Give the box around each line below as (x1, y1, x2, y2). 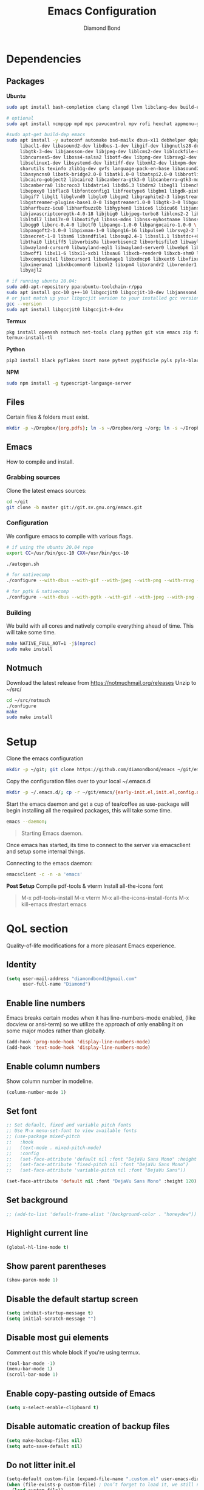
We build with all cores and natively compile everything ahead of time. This (6, 622, 194, 630)
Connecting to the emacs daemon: (6, 859, 93, 867)
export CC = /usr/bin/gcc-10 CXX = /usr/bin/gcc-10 (6, 550, 129, 556)
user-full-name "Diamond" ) (22, 981, 91, 987)
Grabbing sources (6, 473, 61, 481)
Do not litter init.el (6, 1460, 76, 1470)
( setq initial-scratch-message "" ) (6, 1316, 97, 1322)
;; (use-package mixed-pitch (6, 1133, 80, 1140)
